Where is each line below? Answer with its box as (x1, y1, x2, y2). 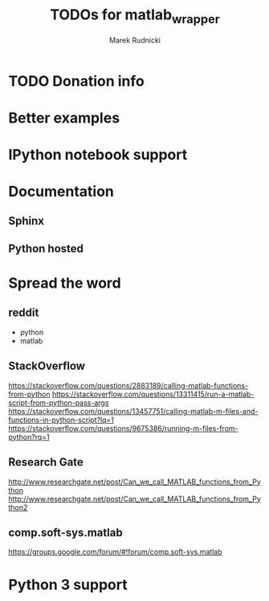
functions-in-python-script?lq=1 (8, 415, 115, 425)
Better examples (8, 109, 120, 126)
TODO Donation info (8, 72, 145, 90)
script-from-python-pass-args (8, 397, 109, 408)
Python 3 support (8, 575, 128, 594)
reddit (8, 306, 39, 320)
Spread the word (8, 274, 122, 292)
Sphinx (8, 214, 45, 228)
